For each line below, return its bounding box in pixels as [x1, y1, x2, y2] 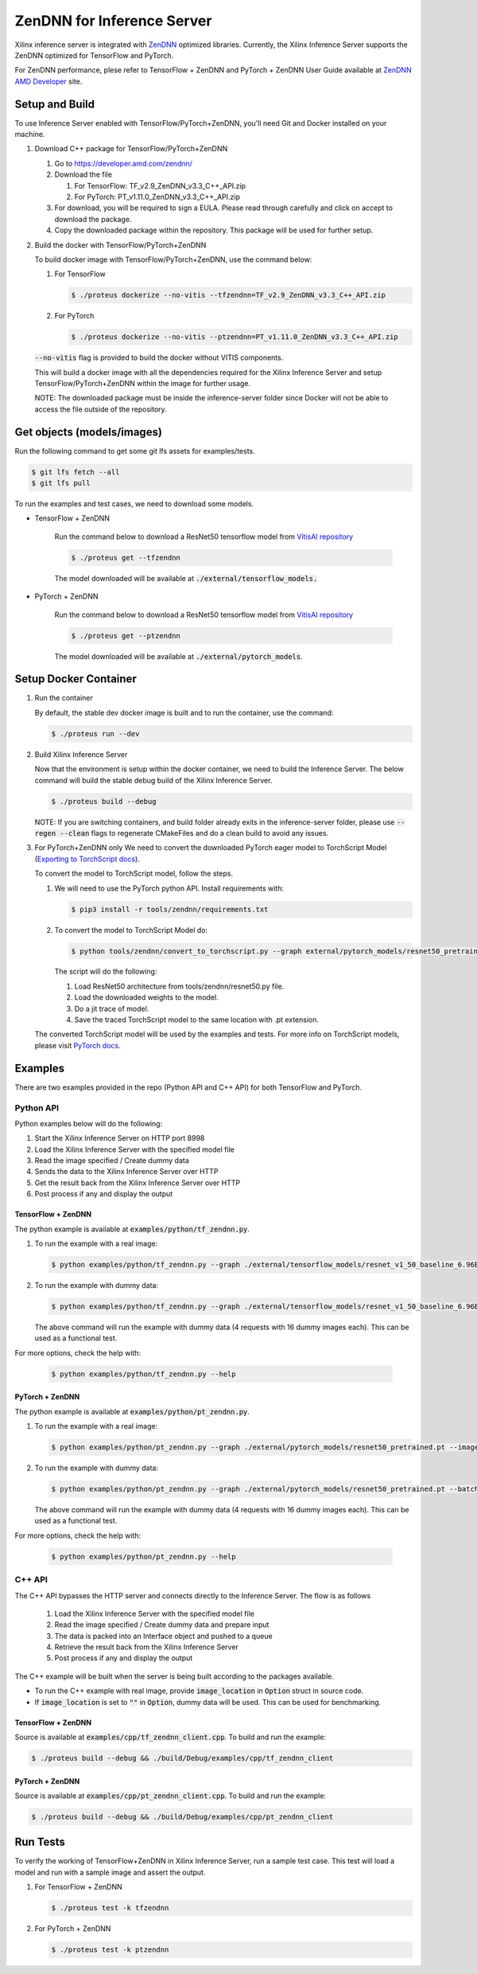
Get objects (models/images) [14, 425, 163, 439]
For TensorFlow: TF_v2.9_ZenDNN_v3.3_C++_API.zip [74, 181, 246, 190]
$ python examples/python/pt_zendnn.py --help [51, 1552, 236, 1561]
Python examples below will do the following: [14, 1118, 163, 1128]
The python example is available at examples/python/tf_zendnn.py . [14, 1224, 250, 1234]
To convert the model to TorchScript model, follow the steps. [34, 868, 234, 879]
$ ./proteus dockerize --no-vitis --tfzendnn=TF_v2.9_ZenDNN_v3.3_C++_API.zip [71, 291, 386, 300]
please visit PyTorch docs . [34, 1040, 121, 1050]
